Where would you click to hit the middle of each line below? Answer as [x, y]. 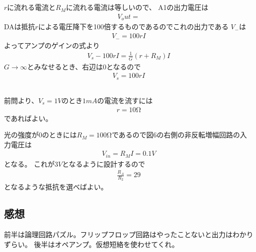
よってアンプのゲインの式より [52, 45]
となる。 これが [29, 163]
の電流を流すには [125, 100]
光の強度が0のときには [40, 135]
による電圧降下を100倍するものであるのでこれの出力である [133, 27]
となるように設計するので [104, 163]
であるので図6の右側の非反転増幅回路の [176, 135]
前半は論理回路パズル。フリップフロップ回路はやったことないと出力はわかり [129, 234]
